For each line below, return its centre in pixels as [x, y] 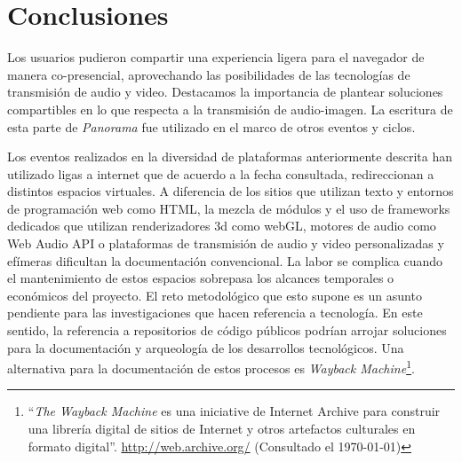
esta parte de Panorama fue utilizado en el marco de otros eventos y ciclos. [211, 126]
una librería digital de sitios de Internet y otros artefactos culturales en [222, 429]
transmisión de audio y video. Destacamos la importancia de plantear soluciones [225, 92]
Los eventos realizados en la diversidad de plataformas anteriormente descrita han [230, 157]
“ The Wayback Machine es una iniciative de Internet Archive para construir [234, 411]
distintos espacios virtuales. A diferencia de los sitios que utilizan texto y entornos [231, 191]
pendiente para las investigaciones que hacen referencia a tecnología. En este [215, 313]
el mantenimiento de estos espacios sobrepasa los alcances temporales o [201, 278]
